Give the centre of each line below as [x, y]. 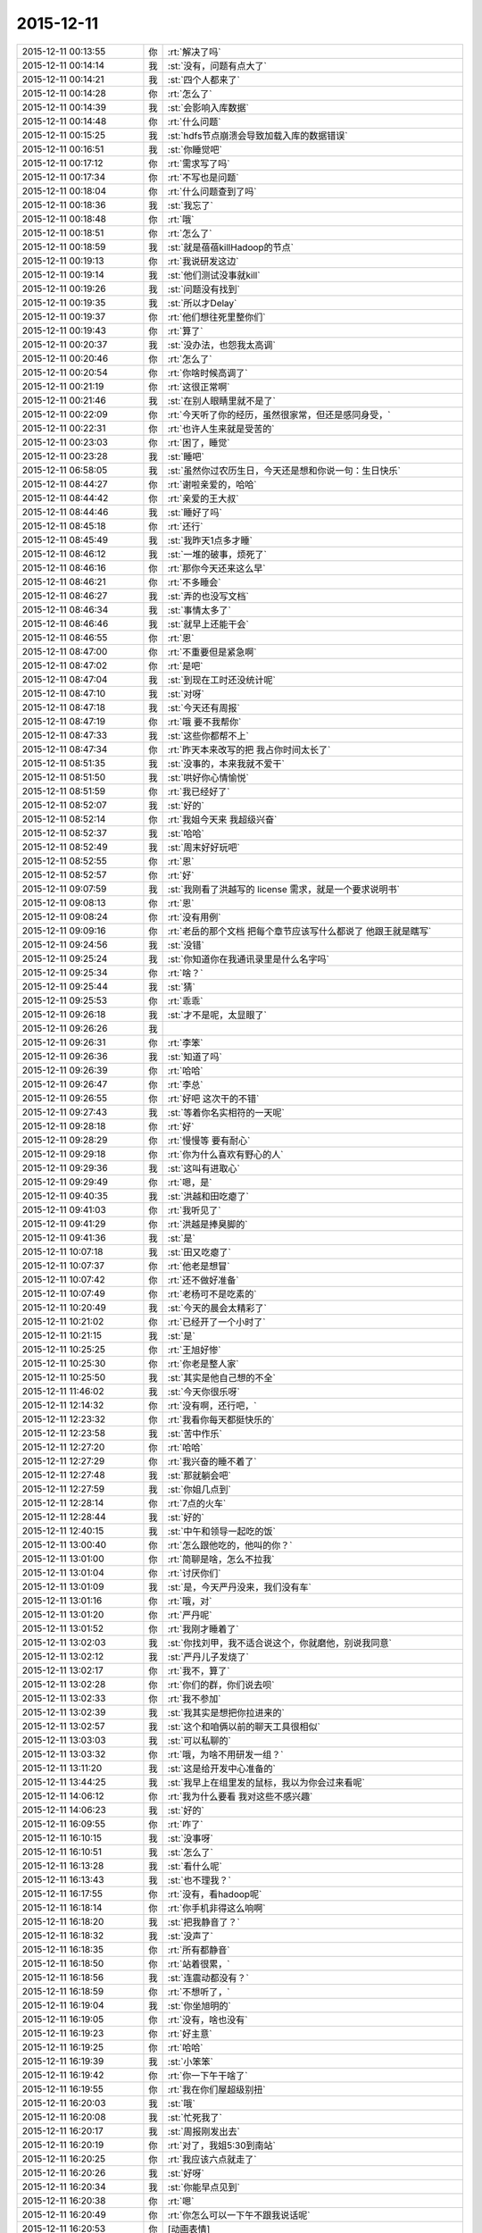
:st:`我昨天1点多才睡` [210, 540]
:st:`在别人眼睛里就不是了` [221, 400]
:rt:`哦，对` [190, 1601]
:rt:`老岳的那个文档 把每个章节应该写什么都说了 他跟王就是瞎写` [299, 931]
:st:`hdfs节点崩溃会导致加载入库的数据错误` [258, 136]
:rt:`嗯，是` [190, 1182]
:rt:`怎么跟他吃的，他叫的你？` [230, 1545]
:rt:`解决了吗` [194, 52]
